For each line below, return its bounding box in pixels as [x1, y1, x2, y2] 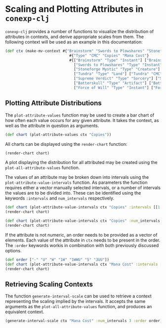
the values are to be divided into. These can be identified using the [5, 190, 141, 196]
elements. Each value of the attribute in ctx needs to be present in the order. [5, 237, 161, 243]
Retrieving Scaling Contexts [5, 280, 93, 288]
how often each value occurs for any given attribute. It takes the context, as [5, 117, 159, 123]
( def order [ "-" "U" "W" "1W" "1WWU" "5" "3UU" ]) [5, 257, 110, 262]
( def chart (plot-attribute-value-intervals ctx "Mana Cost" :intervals [5, 262, 158, 267]
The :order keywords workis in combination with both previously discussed [5, 242, 159, 248]
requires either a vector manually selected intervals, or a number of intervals [5, 185, 161, 191]
